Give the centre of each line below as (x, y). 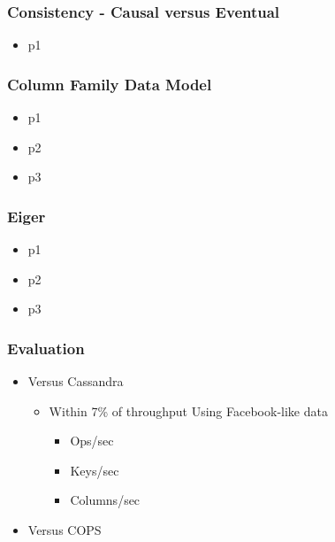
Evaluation (46, 348)
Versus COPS (65, 530)
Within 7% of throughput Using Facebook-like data (188, 410)
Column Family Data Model (110, 84)
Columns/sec (105, 500)
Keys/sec (95, 470)
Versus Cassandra (76, 381)
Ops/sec (92, 441)
